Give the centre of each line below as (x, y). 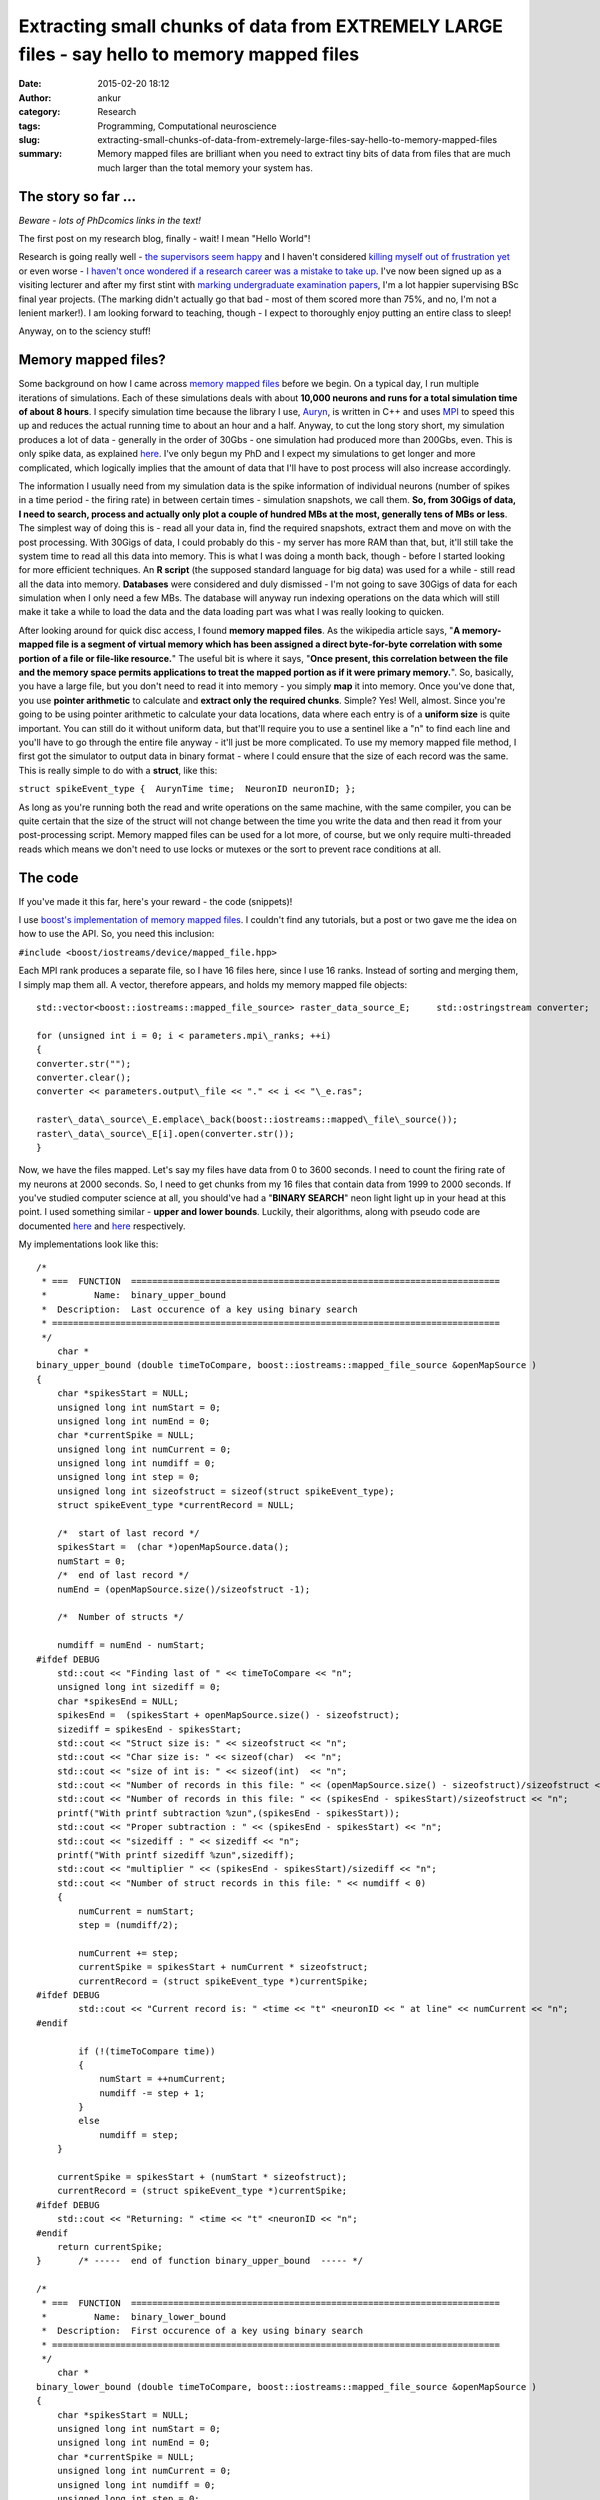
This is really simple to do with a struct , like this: (118, 770)
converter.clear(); (84, 1077)
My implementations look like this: (88, 1244)
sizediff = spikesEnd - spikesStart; (149, 1729)
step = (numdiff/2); (128, 1924)
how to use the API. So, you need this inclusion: (116, 934)
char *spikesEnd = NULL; (117, 1701)
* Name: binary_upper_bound (134, 1295)
